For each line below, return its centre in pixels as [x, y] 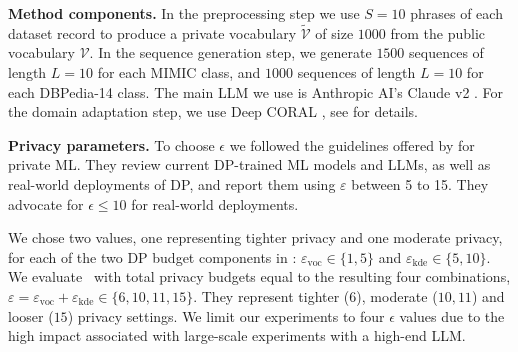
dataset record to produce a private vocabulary [152, 32]
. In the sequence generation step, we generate [230, 52]
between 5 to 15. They [420, 183]
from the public [438, 32]
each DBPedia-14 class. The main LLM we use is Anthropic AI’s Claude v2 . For [256, 91]
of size [334, 32]
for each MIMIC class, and [179, 72]
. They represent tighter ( [271, 295]
